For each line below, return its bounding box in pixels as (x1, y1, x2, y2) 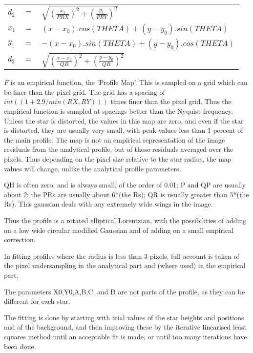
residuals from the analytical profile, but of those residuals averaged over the (4, 144, 233, 154)
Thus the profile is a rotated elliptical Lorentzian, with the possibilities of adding (4, 215, 247, 225)
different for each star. (4, 296, 70, 306)
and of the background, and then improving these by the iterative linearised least (4, 322, 247, 332)
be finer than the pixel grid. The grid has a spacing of (4, 86, 165, 97)
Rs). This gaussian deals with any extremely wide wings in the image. (4, 199, 213, 209)
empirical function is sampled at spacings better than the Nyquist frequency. (4, 106, 233, 116)
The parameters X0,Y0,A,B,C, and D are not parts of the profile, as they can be (4, 286, 245, 296)
